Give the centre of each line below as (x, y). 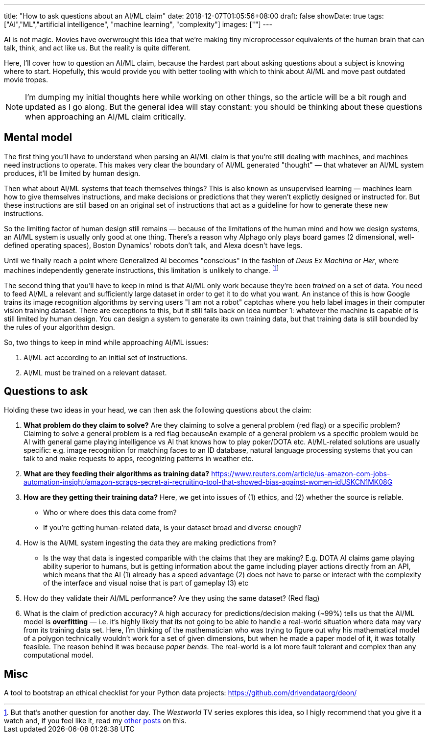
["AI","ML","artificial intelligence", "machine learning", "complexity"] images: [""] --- (138, 24)
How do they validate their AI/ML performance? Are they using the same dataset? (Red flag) (172, 598)
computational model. (59, 655)
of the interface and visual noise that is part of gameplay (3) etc (146, 583)
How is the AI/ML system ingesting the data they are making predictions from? (150, 543)
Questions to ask (46, 391)
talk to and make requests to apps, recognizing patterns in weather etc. (139, 459)
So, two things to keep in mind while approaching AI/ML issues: (106, 342)
